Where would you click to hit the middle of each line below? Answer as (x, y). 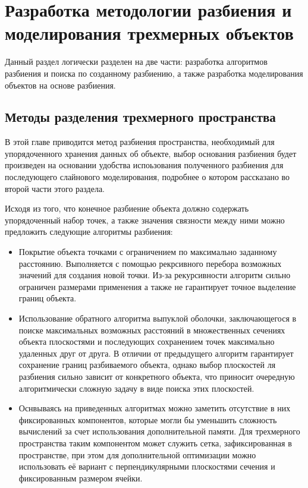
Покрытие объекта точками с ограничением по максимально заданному (148, 252)
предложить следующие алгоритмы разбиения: (89, 232)
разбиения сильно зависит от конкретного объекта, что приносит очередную (157, 376)
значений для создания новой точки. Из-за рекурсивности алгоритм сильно (155, 275)
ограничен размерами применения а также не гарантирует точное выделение (157, 286)
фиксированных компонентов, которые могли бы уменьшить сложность (148, 419)
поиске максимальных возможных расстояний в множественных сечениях (152, 330)
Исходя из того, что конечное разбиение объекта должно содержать (127, 208)
